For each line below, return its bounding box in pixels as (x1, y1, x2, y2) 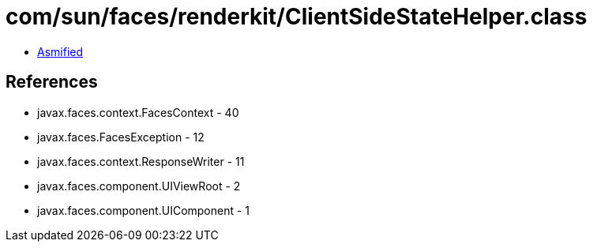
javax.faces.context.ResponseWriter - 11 (37, 154, 245, 168)
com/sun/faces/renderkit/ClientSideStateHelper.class (6, 3, 587, 30)
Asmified (37, 44, 84, 58)
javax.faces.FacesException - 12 (37, 130, 205, 144)
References (6, 72, 98, 92)
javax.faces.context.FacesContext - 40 (37, 105, 239, 119)
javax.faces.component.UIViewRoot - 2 (37, 178, 241, 193)
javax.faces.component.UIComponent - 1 (37, 203, 250, 217)
